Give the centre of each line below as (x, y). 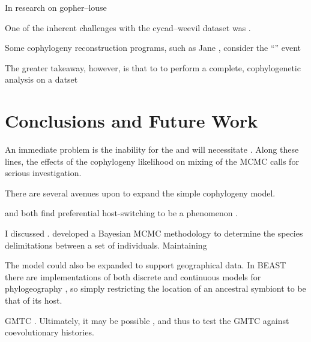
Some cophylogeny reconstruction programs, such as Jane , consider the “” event (153, 48)
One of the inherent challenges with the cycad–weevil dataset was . (128, 27)
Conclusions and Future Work (131, 121)
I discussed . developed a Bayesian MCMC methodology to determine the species (154, 233)
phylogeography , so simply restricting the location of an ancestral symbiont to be (155, 288)
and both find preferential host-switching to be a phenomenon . (121, 213)
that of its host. (34, 300)
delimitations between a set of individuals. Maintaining (106, 245)
